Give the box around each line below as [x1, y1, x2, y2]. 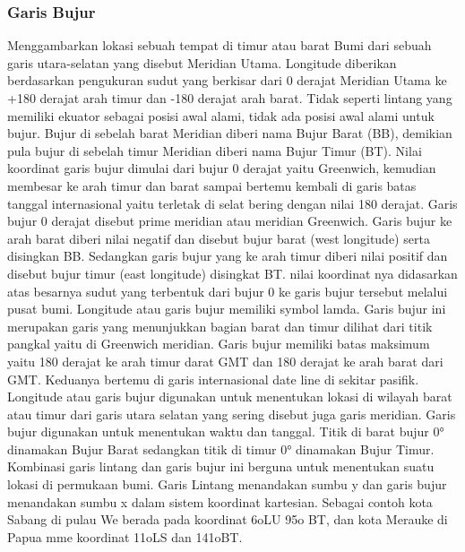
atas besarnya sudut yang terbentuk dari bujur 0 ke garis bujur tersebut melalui [7, 281, 448, 300]
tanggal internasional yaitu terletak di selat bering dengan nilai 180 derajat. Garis [7, 194, 458, 212]
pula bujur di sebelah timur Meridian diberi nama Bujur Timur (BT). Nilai [7, 141, 422, 160]
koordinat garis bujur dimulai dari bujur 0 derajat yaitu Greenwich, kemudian [7, 159, 436, 177]
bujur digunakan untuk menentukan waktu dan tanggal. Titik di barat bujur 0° [7, 422, 444, 441]
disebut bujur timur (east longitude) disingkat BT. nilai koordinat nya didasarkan [7, 263, 458, 282]
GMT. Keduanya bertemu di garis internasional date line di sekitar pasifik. [7, 369, 419, 388]
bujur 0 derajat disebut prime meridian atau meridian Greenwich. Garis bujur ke [7, 211, 452, 230]
